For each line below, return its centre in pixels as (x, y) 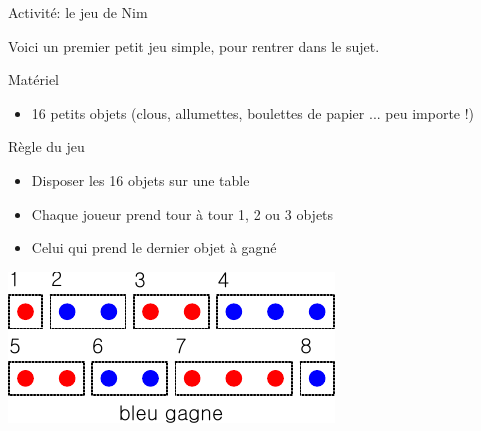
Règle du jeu (46, 146)
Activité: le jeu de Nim (78, 12)
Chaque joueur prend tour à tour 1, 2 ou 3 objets (182, 213)
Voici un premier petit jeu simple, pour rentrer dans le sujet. (194, 45)
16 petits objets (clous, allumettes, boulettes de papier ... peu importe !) (253, 112)
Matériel (33, 79)
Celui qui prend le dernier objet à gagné (154, 247)
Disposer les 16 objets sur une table (140, 179)
